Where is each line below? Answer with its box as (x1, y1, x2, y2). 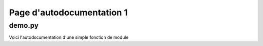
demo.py (9, 21, 39, 30)
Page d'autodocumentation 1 (9, 7, 128, 18)
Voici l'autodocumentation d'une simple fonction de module (9, 34, 129, 40)
